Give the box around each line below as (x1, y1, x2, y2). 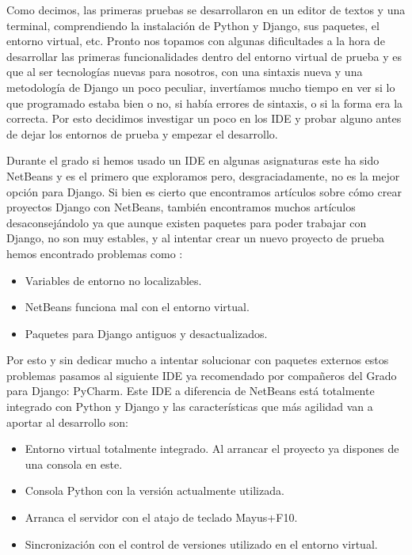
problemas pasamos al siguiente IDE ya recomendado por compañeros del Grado (6, 367, 397, 383)
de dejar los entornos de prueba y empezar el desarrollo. (6, 125, 278, 142)
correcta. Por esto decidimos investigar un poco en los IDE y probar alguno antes (6, 110, 402, 127)
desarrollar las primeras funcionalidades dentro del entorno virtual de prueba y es (6, 48, 402, 64)
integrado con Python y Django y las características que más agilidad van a (6, 398, 373, 415)
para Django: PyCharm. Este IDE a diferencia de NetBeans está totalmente (6, 382, 375, 399)
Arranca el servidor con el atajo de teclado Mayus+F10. (25, 509, 298, 526)
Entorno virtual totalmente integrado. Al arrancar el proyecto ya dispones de (25, 440, 399, 457)
